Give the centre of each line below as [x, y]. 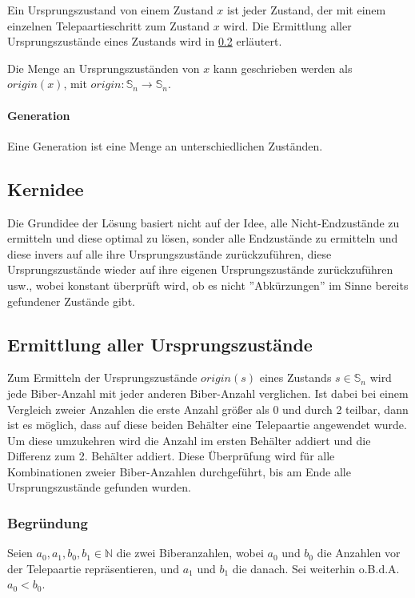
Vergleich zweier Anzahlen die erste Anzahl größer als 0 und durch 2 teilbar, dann [208, 409]
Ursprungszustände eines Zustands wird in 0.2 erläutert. [145, 41]
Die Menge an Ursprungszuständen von [104, 68]
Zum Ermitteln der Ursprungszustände [102, 377]
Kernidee [46, 189]
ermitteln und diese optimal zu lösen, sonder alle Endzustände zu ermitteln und [203, 238]
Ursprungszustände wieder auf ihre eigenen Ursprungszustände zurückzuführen [200, 269]
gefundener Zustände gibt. [71, 301]
